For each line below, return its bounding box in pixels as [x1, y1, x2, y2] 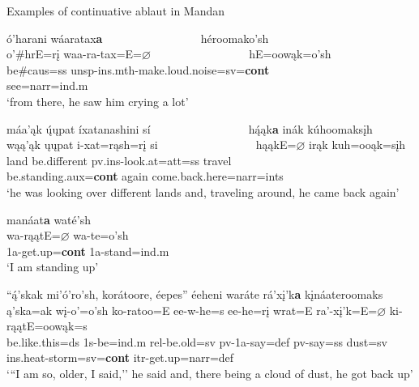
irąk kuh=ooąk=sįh [308, 136, 406, 153]
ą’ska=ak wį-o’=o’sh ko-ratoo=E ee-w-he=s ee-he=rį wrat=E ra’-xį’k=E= [6, 301, 378, 318]
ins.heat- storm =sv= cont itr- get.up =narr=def [6, 349, 234, 366]
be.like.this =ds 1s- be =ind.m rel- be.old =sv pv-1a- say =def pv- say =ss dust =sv [6, 333, 387, 350]
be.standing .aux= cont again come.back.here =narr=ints [6, 168, 284, 185]
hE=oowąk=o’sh [249, 45, 331, 62]
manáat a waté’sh [6, 211, 91, 228]
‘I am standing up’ [6, 258, 99, 275]
